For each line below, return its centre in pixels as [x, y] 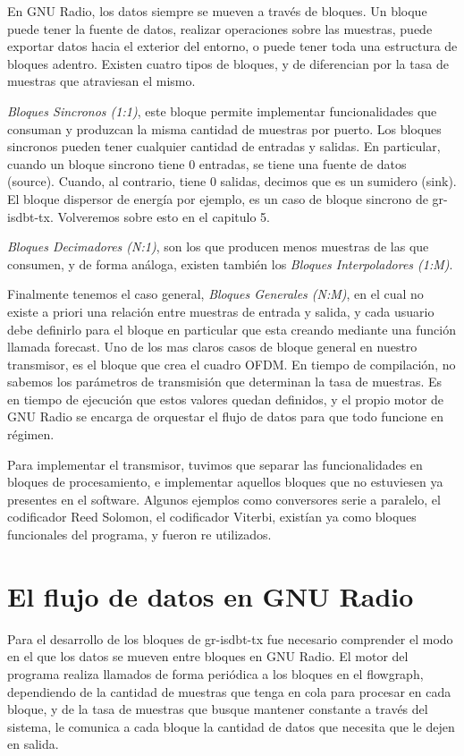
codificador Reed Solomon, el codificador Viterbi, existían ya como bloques [212, 517]
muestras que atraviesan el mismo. [101, 81]
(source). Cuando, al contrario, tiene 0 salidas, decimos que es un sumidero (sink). [232, 181]
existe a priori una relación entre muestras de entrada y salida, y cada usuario [221, 311]
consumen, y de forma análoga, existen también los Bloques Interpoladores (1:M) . [230, 263]
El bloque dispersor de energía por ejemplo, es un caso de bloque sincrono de [218, 198]
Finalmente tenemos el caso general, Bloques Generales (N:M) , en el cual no [215, 294]
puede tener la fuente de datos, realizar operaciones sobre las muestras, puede [220, 28]
